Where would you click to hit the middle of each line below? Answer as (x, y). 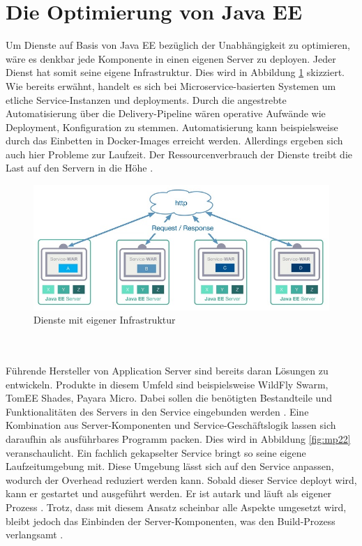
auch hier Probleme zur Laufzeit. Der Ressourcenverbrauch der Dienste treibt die (179, 154)
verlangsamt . (35, 534)
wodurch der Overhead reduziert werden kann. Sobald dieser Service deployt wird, (181, 479)
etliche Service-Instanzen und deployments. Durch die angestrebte (146, 99)
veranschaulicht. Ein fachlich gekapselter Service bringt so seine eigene (156, 452)
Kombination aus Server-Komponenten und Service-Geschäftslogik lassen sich (171, 425)
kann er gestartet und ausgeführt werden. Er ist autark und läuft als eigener (169, 493)
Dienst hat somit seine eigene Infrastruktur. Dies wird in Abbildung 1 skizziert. (175, 72)
